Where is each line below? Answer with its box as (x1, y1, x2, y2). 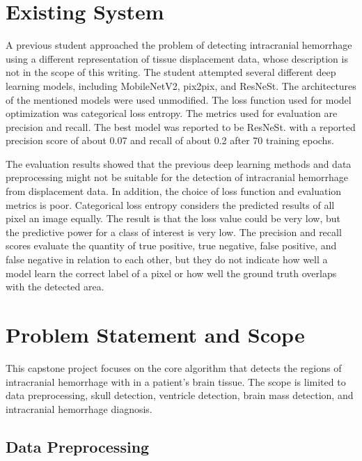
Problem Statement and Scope (6, 320, 305, 348)
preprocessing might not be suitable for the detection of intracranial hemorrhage (6, 170, 349, 185)
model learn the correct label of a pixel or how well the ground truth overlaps (6, 265, 337, 280)
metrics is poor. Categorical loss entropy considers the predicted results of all (6, 197, 335, 212)
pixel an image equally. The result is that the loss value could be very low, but (6, 211, 341, 226)
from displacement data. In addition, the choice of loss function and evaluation (6, 184, 342, 198)
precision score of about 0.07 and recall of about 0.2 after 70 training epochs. (6, 133, 334, 148)
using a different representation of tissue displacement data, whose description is (6, 51, 348, 65)
